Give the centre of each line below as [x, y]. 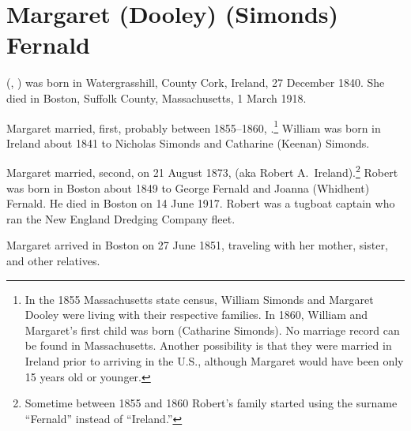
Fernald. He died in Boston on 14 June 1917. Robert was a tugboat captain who [201, 203]
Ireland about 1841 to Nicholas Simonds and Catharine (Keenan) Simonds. [188, 142]
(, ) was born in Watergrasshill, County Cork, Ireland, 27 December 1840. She [196, 82]
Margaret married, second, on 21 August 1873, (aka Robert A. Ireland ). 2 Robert [202, 171]
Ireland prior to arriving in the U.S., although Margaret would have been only [214, 360]
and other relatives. [53, 260]
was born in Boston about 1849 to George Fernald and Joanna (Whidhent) [188, 187]
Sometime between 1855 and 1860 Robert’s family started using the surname [211, 403]
